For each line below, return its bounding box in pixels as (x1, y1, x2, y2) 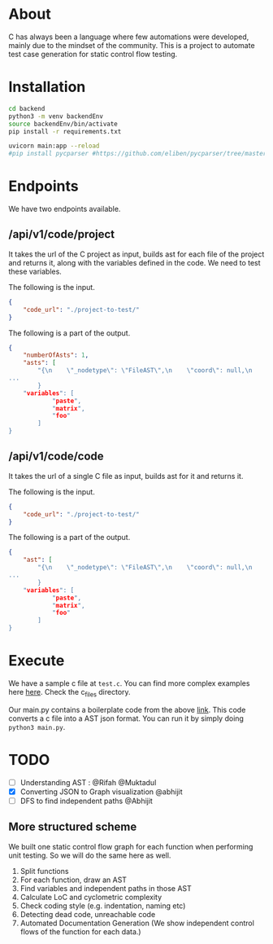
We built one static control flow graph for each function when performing (8, 841, 253, 851)
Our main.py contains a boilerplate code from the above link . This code (8, 705, 246, 714)
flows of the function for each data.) (19, 926, 141, 937)
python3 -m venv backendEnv (8, 112, 104, 121)
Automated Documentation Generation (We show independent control (19, 918, 254, 928)
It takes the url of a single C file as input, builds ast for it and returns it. (8, 471, 244, 481)
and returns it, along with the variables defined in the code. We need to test (8, 257, 262, 267)
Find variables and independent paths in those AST (19, 883, 193, 893)
